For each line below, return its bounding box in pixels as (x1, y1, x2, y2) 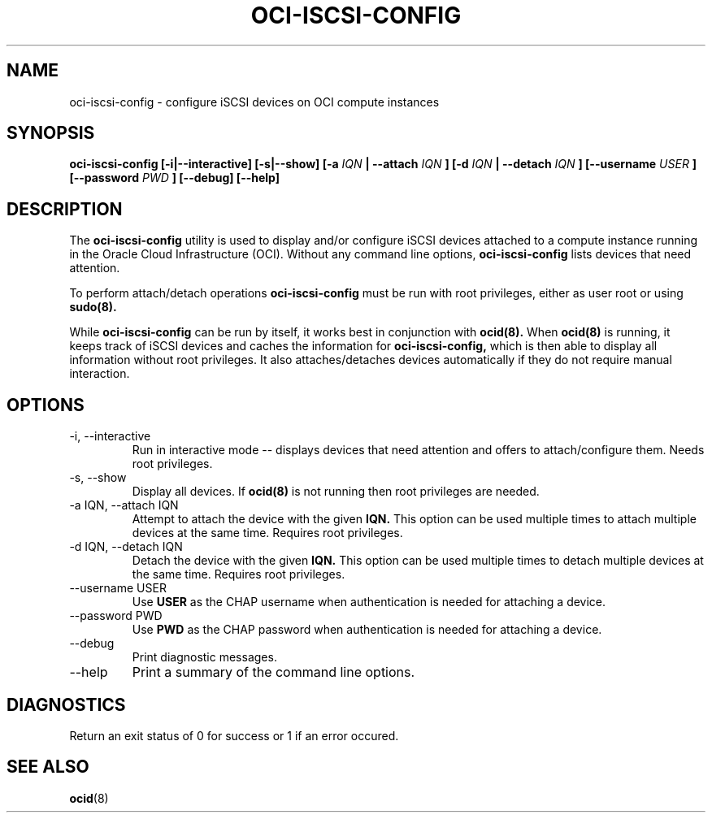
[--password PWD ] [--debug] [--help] (69, 171, 280, 185)
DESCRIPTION (7, 198, 123, 219)
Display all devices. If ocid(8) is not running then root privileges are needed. (132, 484, 540, 499)
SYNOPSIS (7, 123, 95, 144)
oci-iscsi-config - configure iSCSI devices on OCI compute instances (69, 94, 440, 109)
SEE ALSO (7, 756, 89, 778)
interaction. (69, 366, 130, 381)
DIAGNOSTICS (7, 694, 126, 715)
